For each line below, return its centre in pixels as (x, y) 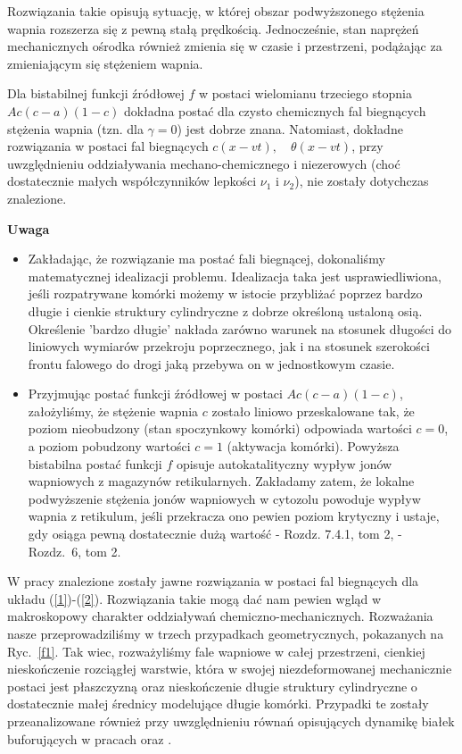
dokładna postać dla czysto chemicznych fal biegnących (275, 110)
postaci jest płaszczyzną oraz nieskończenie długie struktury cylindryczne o (212, 686)
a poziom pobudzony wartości (109, 446)
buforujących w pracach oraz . (90, 738)
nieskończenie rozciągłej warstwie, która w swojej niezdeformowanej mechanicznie (230, 669)
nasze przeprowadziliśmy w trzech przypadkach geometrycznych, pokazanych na (226, 633)
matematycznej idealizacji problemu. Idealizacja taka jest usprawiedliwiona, (235, 276)
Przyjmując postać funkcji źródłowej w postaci (155, 394)
